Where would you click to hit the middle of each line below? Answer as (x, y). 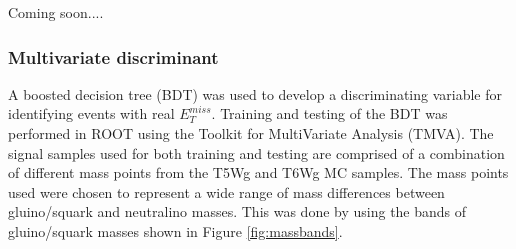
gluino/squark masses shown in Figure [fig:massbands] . (175, 230)
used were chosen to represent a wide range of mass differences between (226, 191)
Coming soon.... (56, 12)
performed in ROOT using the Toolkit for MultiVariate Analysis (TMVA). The (251, 133)
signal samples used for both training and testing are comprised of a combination (256, 152)
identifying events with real (91, 113)
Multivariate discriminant (113, 56)
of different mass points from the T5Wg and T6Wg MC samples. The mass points (258, 172)
